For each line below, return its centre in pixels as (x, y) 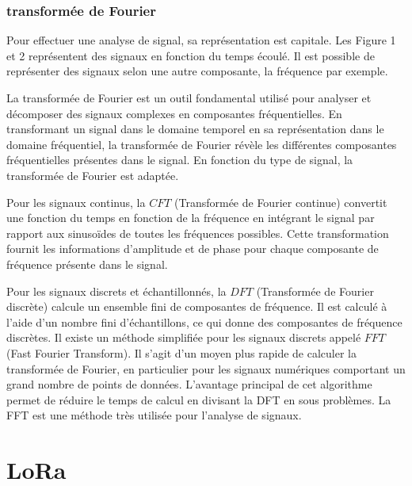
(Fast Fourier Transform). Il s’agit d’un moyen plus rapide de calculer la (181, 352)
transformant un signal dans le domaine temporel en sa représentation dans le (195, 129)
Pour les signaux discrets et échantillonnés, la (116, 291)
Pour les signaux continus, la (76, 202)
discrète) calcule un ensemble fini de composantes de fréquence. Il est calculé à (197, 306)
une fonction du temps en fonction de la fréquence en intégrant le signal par (191, 218)
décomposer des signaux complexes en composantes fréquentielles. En (174, 113)
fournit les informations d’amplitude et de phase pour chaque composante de (193, 249)
